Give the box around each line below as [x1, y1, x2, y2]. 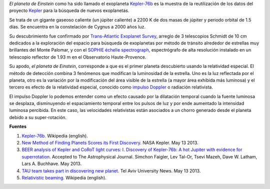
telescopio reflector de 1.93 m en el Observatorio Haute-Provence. [9, 54, 146, 60]
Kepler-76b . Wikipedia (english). [21, 132, 88, 138]
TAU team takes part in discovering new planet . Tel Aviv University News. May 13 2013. [21, 167, 201, 173]
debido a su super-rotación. [9, 114, 67, 120]
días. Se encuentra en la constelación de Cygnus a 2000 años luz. [9, 24, 146, 30]
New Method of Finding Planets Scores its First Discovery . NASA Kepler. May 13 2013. [21, 140, 198, 146]
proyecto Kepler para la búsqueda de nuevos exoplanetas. [9, 7, 129, 13]
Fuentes [9, 123, 27, 129]
